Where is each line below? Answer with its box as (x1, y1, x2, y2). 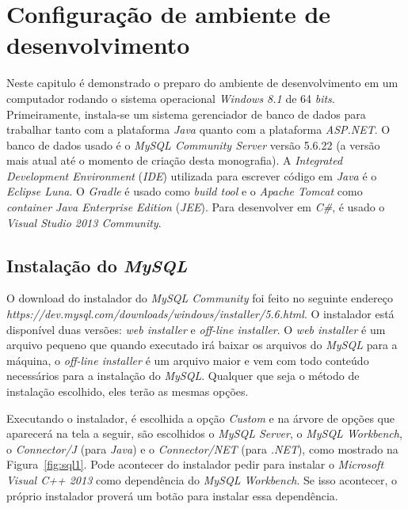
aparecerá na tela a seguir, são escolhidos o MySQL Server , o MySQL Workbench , (6, 425, 402, 442)
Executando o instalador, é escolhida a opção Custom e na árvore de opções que (6, 409, 395, 426)
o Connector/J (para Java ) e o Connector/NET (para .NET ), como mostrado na (6, 440, 398, 457)
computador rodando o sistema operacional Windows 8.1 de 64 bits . (6, 89, 335, 106)
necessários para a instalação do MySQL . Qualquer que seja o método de (6, 367, 360, 384)
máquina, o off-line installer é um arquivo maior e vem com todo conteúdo (6, 351, 369, 368)
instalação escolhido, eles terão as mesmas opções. (6, 383, 249, 400)
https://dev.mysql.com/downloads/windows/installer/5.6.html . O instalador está (6, 306, 395, 322)
